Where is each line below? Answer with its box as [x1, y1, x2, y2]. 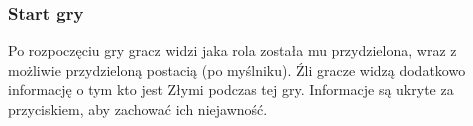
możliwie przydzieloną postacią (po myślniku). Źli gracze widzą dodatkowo [8, 59, 466, 80]
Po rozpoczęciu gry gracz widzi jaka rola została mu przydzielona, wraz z [8, 40, 457, 61]
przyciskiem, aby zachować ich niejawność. [8, 99, 268, 119]
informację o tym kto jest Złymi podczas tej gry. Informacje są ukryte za [8, 79, 454, 100]
